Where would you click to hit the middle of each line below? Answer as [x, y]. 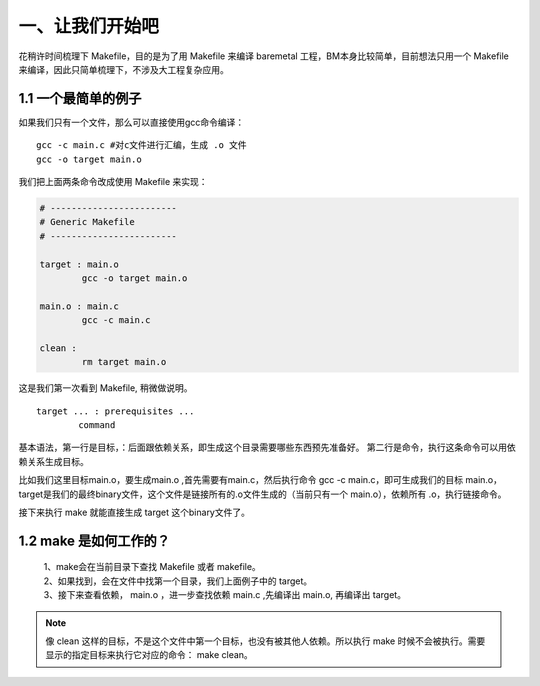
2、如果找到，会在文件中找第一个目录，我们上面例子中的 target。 [178, 581]
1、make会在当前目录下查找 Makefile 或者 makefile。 [152, 567]
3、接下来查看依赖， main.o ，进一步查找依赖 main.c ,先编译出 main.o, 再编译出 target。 [225, 595]
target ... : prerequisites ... [115, 411]
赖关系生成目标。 [53, 461]
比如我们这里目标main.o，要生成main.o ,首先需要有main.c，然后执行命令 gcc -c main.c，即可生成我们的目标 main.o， [260, 480]
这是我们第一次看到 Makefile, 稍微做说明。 [106, 388]
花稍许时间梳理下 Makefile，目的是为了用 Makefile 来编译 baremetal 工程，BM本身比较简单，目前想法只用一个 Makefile [264, 56]
